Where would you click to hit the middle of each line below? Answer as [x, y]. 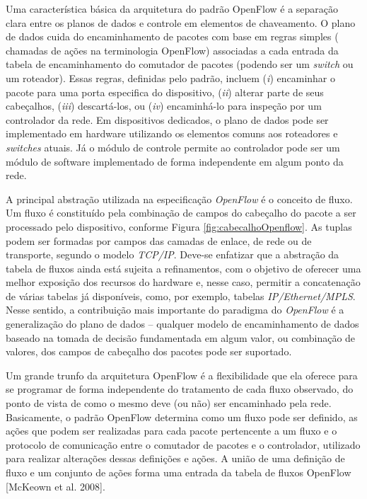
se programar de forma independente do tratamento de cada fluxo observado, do [180, 389]
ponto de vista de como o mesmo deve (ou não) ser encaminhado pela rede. [169, 403]
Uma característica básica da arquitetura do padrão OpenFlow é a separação [172, 8]
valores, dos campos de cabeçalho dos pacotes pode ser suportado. [149, 351]
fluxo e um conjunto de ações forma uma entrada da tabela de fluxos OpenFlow [179, 472]
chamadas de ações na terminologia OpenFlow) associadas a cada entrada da [172, 50]
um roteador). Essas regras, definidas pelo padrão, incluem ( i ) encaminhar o [170, 78]
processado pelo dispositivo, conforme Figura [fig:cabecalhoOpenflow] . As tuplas [179, 226]
